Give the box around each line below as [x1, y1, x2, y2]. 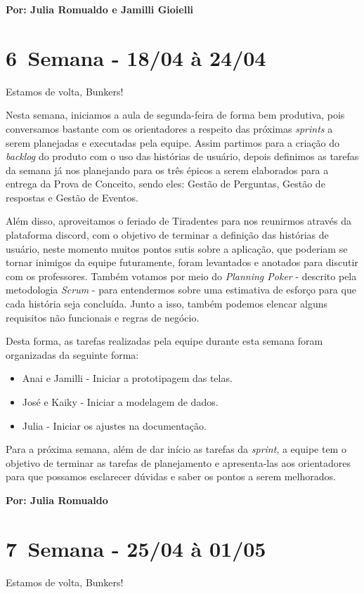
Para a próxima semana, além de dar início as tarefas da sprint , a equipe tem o [6, 442, 346, 456]
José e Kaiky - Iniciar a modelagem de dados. [22, 395, 219, 409]
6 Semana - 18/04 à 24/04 [6, 43, 266, 72]
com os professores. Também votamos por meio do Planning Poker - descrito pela [6, 268, 357, 283]
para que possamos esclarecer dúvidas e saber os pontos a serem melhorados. [6, 469, 336, 484]
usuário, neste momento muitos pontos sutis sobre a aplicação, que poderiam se [6, 241, 348, 256]
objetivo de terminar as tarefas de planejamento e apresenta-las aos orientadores [6, 455, 351, 470]
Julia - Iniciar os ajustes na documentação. [22, 418, 207, 433]
